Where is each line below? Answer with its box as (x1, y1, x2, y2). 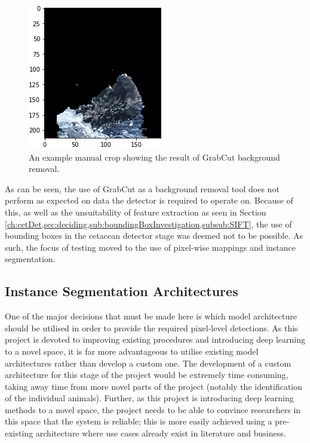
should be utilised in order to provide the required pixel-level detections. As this (5, 321, 298, 334)
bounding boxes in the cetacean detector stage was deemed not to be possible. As (5, 229, 303, 242)
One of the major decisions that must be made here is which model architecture (5, 310, 297, 322)
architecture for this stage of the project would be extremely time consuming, (5, 368, 288, 381)
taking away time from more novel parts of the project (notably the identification (5, 380, 303, 392)
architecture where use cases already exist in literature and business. (35, 427, 286, 439)
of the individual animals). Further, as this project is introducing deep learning (5, 392, 294, 404)
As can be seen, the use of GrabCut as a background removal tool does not (5, 182, 280, 195)
